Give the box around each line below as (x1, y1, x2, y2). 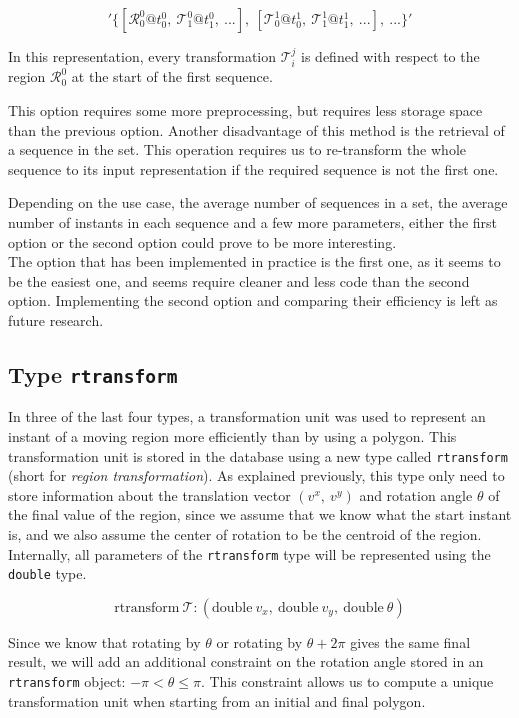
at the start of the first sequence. (71, 66, 273, 87)
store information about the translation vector (8, 484, 291, 505)
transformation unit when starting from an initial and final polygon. (8, 690, 426, 711)
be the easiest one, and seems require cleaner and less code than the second (8, 270, 470, 291)
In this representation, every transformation (8, 46, 277, 66)
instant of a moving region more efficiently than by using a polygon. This (8, 425, 457, 446)
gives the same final (350, 631, 471, 652)
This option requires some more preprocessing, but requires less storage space (8, 100, 483, 121)
